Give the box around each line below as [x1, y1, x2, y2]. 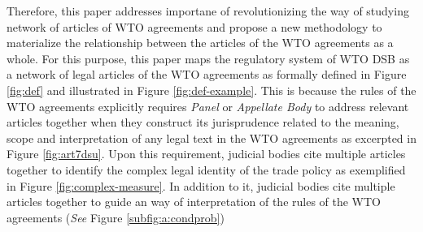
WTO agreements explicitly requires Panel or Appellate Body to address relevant [7, 97, 409, 114]
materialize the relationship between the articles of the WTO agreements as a [7, 34, 394, 51]
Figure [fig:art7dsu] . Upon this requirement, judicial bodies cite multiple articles [7, 145, 406, 162]
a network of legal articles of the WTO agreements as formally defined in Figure [7, 66, 407, 83]
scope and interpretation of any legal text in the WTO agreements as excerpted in [7, 129, 416, 146]
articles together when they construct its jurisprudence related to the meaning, [7, 114, 399, 131]
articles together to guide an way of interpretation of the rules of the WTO [7, 193, 382, 210]
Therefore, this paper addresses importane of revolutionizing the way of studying [7, 2, 409, 19]
